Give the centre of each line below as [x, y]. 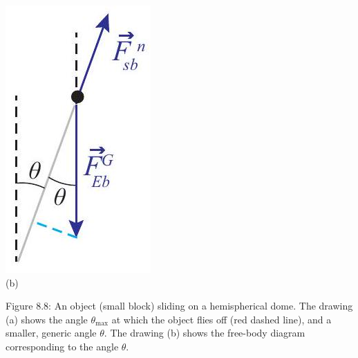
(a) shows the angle [47, 319]
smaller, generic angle [51, 333]
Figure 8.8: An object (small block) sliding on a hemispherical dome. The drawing [179, 306]
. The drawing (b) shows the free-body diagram [205, 333]
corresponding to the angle [62, 346]
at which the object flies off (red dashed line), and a [222, 319]
